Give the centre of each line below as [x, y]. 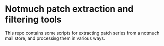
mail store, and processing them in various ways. [55, 38]
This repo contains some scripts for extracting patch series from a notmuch [82, 33]
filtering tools [33, 19]
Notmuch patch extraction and [69, 9]
